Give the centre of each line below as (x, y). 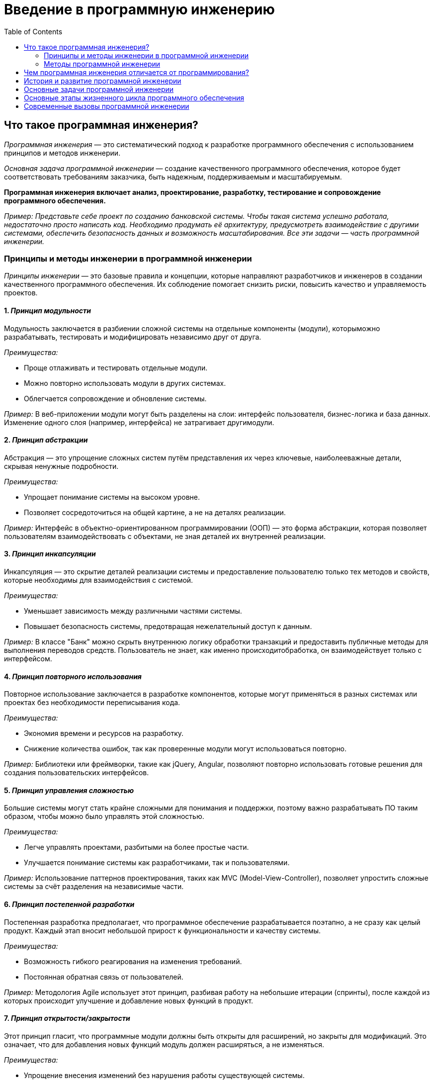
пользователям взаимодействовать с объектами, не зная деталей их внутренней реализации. (165, 536)
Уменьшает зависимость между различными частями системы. (133, 611)
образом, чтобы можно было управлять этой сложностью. (104, 816)
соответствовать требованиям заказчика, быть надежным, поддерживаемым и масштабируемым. (173, 177)
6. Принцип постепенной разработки (69, 904)
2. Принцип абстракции (46, 440)
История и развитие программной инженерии (103, 81)
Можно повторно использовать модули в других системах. (125, 383)
